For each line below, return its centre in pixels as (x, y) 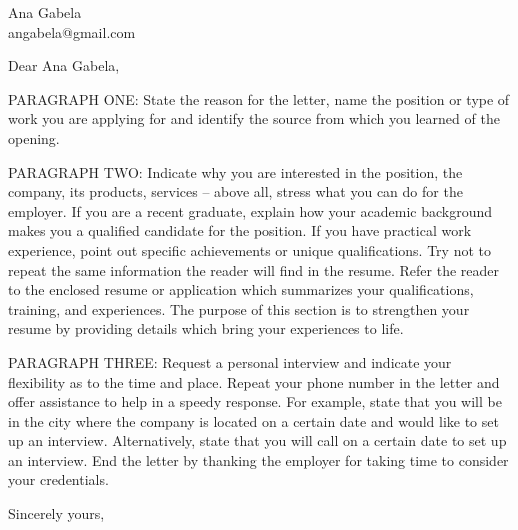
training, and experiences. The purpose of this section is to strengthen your (239, 308)
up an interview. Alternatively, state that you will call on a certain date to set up (257, 440)
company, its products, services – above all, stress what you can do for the (235, 191)
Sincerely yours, (56, 513)
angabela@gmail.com (72, 31)
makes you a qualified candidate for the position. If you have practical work (240, 230)
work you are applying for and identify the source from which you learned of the (254, 118)
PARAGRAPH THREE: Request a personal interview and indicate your (230, 361)
